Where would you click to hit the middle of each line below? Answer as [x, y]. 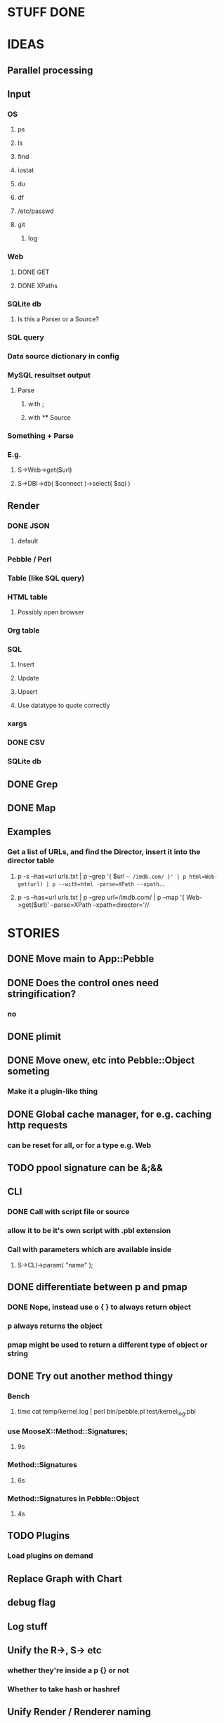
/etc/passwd [35, 211]
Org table [24, 631]
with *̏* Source [50, 418]
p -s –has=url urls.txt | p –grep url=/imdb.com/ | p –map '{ [101, 897]
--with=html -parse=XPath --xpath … [112, 884]
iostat [26, 170]
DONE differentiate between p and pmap [98, 1287]
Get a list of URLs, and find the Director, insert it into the [104, 852]
